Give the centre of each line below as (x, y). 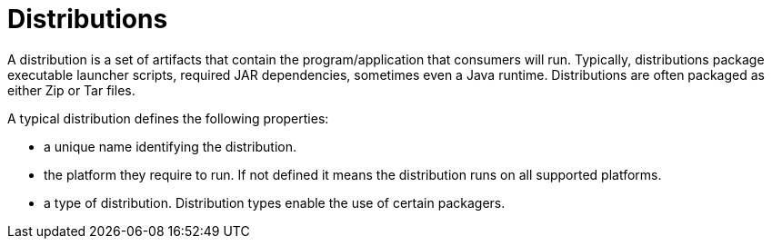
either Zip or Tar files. (71, 90)
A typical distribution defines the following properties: (168, 118)
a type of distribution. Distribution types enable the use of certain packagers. (275, 202)
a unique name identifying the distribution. (170, 146)
